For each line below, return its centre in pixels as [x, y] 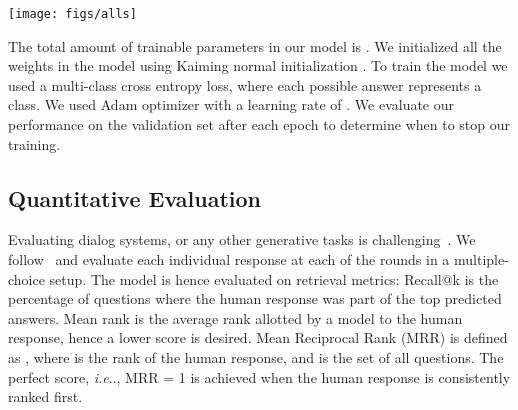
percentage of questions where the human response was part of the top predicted [255, 298]
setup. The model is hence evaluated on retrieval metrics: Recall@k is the [274, 278]
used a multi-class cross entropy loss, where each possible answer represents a [245, 84]
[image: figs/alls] [72, 14]
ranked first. [45, 396]
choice [26, 278]
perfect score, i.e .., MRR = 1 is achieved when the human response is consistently [259, 376]
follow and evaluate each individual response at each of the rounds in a [229, 259]
